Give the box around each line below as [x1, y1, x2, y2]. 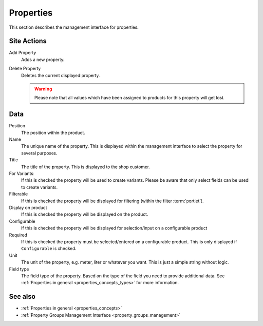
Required [9, 232, 27, 238]
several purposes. [21, 150, 57, 156]
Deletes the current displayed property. [21, 72, 100, 78]
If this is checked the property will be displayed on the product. [21, 211, 149, 217]
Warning [34, 86, 52, 92]
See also [9, 292, 36, 301]
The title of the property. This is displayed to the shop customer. [21, 164, 150, 170]
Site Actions [9, 37, 47, 45]
